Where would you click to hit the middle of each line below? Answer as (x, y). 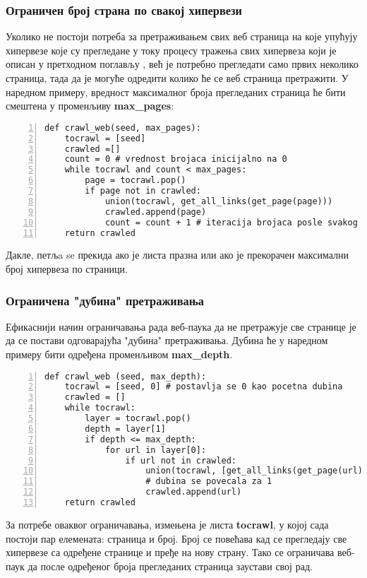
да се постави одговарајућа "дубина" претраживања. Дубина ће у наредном (167, 340)
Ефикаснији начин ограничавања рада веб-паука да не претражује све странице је (181, 326)
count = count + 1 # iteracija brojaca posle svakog (231, 222)
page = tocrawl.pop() (136, 181)
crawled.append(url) (194, 492)
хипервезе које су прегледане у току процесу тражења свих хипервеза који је (171, 50)
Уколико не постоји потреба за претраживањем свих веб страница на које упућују (182, 36)
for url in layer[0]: (156, 450)
